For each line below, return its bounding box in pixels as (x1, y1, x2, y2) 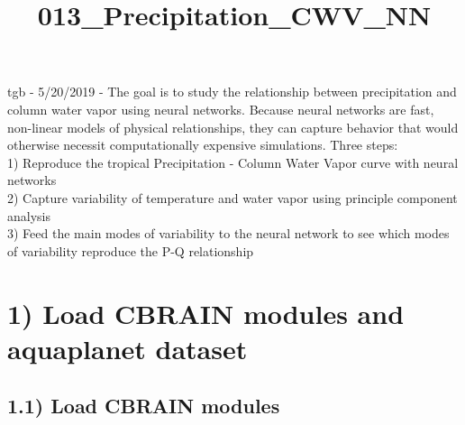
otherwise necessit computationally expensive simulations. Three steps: (7, 135, 398, 154)
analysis (7, 206, 50, 225)
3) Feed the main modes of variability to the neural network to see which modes (7, 224, 450, 243)
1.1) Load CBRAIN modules (7, 392, 280, 420)
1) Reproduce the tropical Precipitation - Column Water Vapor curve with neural (7, 152, 459, 171)
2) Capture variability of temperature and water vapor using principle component (7, 188, 458, 207)
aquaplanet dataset (7, 329, 248, 366)
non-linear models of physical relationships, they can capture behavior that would (7, 117, 459, 136)
